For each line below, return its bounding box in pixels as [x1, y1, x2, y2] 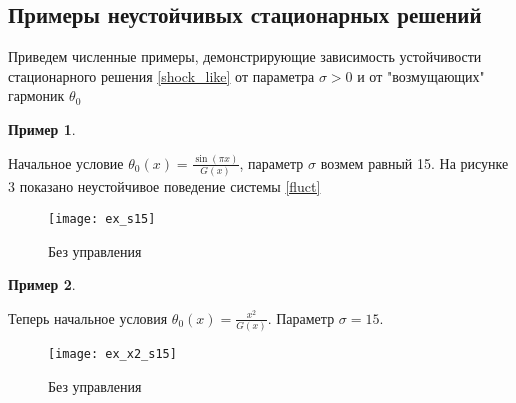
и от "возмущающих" [357, 65, 485, 86]
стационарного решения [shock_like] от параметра [8, 65, 315, 86]
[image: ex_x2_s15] [48, 347, 177, 362]
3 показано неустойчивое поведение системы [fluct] [8, 176, 321, 197]
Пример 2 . [8, 274, 76, 295]
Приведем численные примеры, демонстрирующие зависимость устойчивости [8, 46, 482, 67]
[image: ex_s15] [48, 211, 156, 226]
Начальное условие [8, 152, 124, 173]
